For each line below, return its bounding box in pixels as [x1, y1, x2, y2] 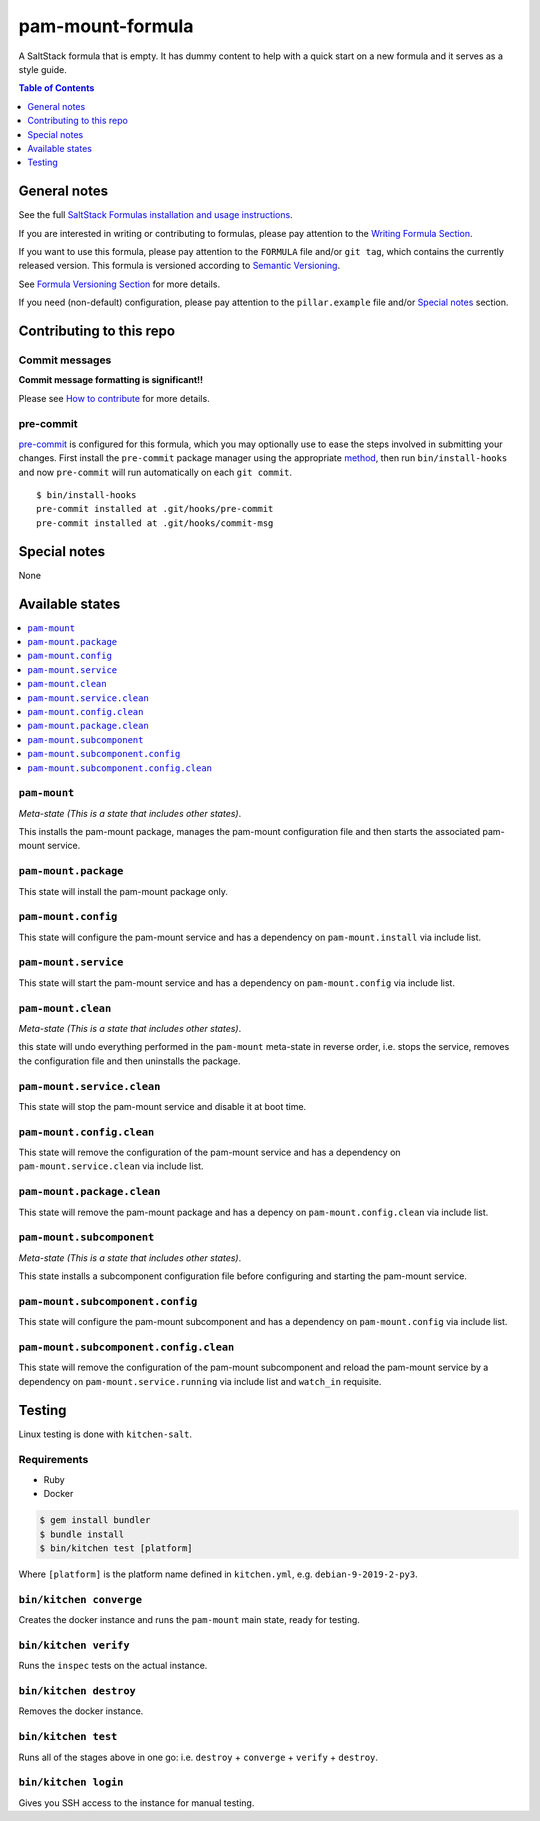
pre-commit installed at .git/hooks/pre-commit [36, 503, 274, 515]
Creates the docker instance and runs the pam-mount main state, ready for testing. [18, 1614, 360, 1626]
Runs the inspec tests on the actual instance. [18, 1660, 208, 1672]
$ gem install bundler [39, 1515, 151, 1526]
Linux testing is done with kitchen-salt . [18, 1428, 193, 1440]
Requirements [18, 1453, 89, 1467]
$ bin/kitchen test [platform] [39, 1542, 194, 1554]
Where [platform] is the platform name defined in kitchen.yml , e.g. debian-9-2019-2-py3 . [18, 1568, 419, 1580]
